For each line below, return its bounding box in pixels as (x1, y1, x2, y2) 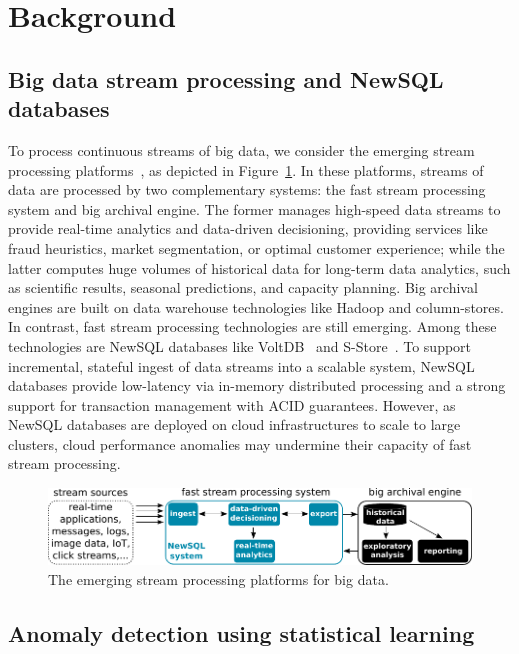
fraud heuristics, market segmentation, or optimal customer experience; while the (8, 237, 505, 258)
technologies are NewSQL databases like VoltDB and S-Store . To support (8, 335, 472, 356)
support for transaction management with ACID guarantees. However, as (8, 394, 456, 415)
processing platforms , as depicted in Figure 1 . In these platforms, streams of (8, 159, 484, 180)
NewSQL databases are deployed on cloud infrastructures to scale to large (8, 414, 461, 435)
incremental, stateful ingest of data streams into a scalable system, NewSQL (8, 355, 475, 376)
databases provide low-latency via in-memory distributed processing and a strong (8, 375, 506, 396)
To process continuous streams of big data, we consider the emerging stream (8, 139, 475, 160)
